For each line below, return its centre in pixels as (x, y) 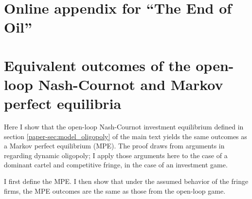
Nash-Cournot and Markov (131, 84)
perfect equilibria (63, 103)
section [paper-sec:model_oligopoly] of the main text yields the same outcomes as (126, 136)
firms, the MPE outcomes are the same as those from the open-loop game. (115, 190)
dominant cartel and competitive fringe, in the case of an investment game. (116, 165)
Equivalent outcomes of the (97, 65)
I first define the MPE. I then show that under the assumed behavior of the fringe (126, 181)
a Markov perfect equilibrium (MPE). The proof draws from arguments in (114, 146)
